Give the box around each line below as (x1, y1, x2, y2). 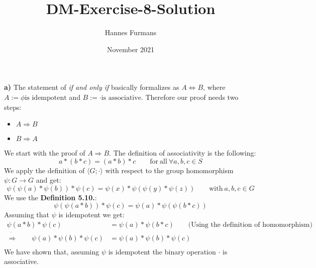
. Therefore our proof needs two (141, 91, 239, 102)
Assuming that (4, 209, 49, 220)
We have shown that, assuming (4, 246, 99, 256)
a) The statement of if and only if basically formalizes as (4, 82, 179, 92)
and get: (36, 175, 61, 185)
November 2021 (107, 44, 155, 54)
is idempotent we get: (58, 209, 125, 220)
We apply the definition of (4, 165, 85, 175)
